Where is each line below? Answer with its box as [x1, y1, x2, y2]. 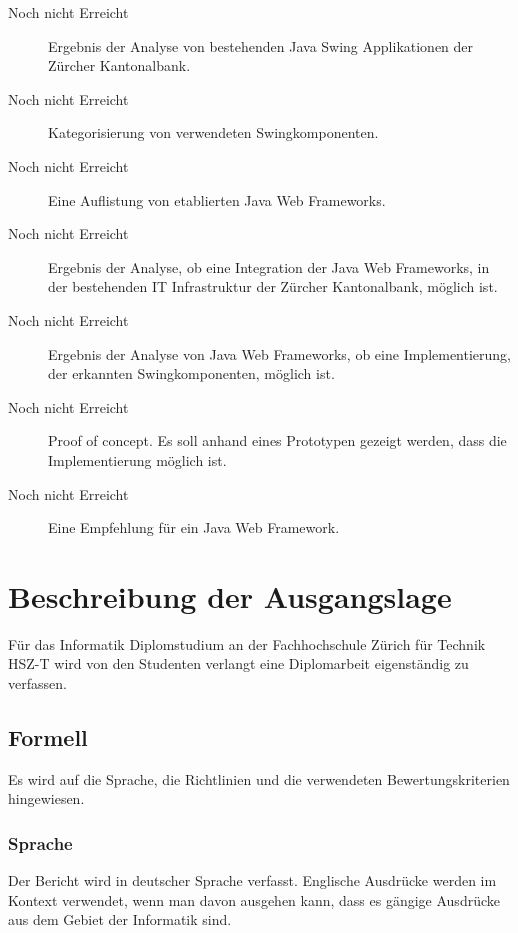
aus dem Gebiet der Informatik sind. [8, 909, 232, 930]
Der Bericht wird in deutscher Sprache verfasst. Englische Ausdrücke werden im [8, 870, 497, 891]
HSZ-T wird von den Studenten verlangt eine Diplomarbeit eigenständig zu [8, 653, 469, 674]
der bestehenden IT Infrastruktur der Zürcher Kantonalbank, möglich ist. [48, 276, 498, 297]
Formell [8, 721, 88, 752]
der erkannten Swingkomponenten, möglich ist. [48, 363, 335, 384]
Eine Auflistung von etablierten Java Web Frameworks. [48, 189, 386, 210]
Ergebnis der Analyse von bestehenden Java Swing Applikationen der [48, 35, 474, 56]
